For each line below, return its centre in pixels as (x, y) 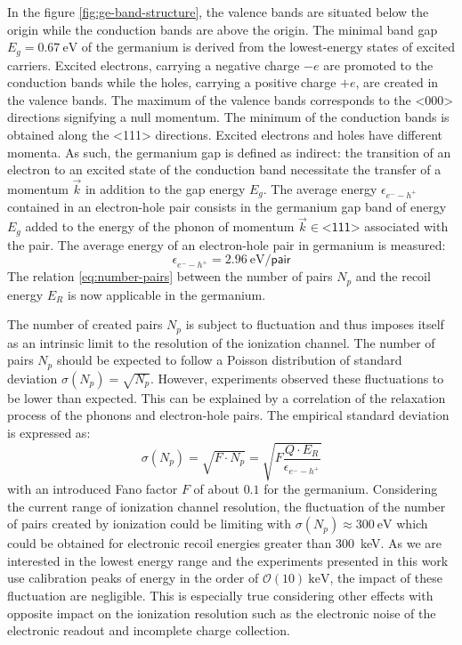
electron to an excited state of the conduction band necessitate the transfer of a (224, 169)
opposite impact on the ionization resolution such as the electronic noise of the (222, 613)
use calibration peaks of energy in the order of (133, 578)
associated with (406, 226)
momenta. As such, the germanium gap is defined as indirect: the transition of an (229, 152)
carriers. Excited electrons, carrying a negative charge (154, 64)
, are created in (397, 82)
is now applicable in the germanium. (166, 294)
